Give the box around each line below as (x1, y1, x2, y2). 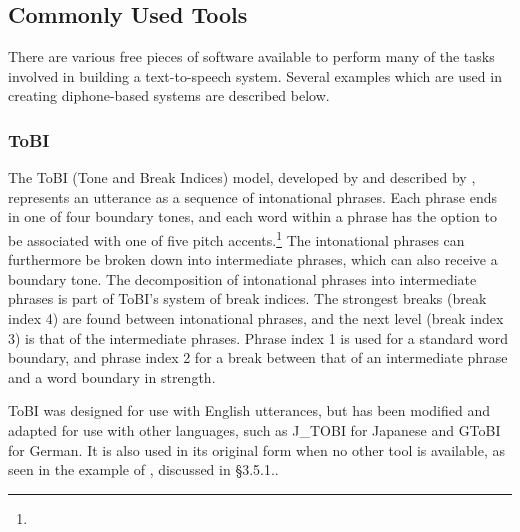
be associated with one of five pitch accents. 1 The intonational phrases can (8, 226, 465, 250)
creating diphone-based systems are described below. (8, 85, 330, 106)
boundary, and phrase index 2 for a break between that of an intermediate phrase (8, 347, 508, 368)
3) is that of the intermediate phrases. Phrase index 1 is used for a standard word (8, 327, 508, 348)
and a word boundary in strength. (8, 366, 216, 387)
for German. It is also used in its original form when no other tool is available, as (8, 439, 505, 460)
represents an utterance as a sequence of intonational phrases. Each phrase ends (8, 186, 498, 207)
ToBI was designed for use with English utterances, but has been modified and (8, 400, 490, 421)
